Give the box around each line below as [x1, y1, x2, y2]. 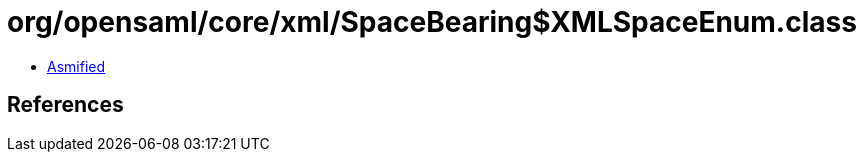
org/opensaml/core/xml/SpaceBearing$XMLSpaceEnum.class [7, 5, 857, 39]
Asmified [47, 57, 106, 75]
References [7, 92, 124, 118]
